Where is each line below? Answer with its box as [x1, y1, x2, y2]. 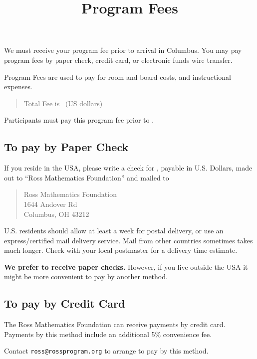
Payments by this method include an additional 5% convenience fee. [4, 329, 212, 339]
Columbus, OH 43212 [23, 208, 89, 219]
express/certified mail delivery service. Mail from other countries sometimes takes [4, 235, 253, 245]
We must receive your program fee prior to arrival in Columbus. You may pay [4, 45, 242, 55]
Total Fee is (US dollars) [23, 98, 103, 108]
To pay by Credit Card [4, 296, 125, 311]
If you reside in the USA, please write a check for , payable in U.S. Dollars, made [4, 163, 253, 173]
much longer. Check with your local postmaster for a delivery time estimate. [4, 245, 238, 255]
